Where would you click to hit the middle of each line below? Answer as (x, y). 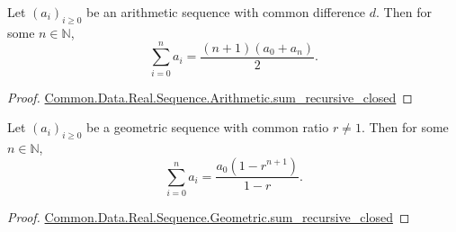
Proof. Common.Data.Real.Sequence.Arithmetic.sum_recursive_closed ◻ (210, 97)
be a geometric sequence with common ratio (208, 127)
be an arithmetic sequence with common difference (226, 12)
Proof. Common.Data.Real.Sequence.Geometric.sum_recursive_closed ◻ (209, 217)
